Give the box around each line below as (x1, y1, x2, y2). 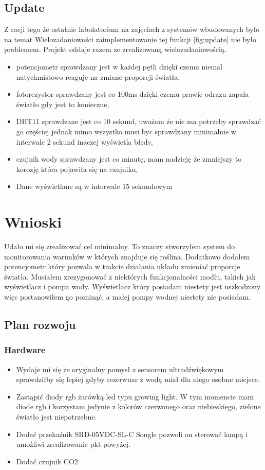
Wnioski (4, 211, 62, 232)
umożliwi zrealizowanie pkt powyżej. (16, 439, 130, 449)
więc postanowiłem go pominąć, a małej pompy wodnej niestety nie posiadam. (4, 291, 251, 302)
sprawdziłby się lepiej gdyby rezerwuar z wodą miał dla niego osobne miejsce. (16, 374, 260, 385)
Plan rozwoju (4, 317, 76, 332)
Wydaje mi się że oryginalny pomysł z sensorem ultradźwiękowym (16, 363, 224, 374)
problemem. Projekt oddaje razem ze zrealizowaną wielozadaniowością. (4, 44, 226, 55)
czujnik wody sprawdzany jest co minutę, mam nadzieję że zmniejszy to (16, 153, 242, 164)
